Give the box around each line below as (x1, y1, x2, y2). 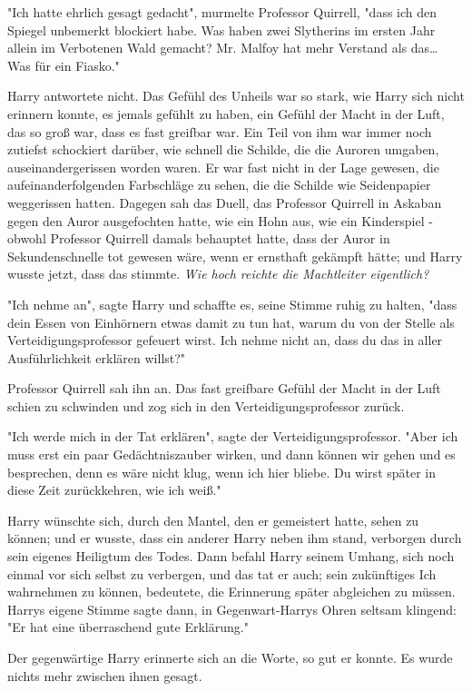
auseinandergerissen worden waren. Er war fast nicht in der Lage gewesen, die (7, 157, 439, 176)
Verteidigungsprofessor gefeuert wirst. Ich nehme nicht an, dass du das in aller (7, 331, 443, 350)
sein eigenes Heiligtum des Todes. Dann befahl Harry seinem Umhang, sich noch (7, 547, 455, 566)
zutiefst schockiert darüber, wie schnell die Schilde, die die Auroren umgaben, (7, 140, 439, 159)
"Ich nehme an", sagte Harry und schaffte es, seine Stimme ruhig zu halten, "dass (7, 294, 457, 313)
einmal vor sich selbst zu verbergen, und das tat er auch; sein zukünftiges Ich (7, 564, 437, 583)
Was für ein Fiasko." (7, 55, 120, 74)
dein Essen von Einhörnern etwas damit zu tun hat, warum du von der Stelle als (7, 312, 455, 331)
